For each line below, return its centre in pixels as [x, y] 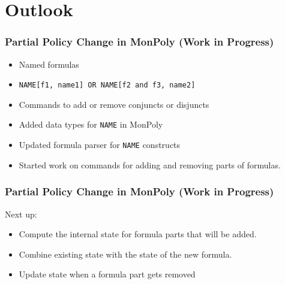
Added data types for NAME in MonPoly [91, 124]
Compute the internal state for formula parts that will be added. [138, 234]
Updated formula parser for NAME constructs [100, 145]
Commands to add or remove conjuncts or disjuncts [114, 104]
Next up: [21, 214]
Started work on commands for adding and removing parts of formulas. [150, 164]
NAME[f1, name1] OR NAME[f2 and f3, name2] [107, 85]
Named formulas [49, 64]
